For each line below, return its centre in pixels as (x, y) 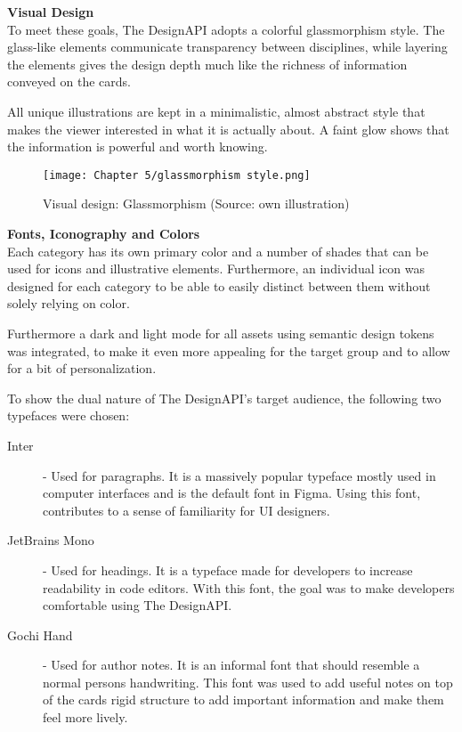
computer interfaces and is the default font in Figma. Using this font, (232, 493)
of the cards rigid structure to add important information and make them (243, 699)
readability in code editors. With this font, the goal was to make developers (249, 587)
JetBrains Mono (51, 540)
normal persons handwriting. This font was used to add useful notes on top (248, 682)
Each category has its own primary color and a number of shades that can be (218, 251)
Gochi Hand (40, 634)
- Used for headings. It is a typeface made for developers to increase (228, 569)
